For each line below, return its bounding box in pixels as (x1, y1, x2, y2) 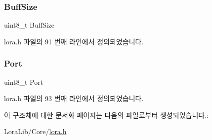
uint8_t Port (4, 76, 43, 87)
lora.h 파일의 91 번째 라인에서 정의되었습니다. (4, 36, 144, 46)
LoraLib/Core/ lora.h (4, 126, 67, 137)
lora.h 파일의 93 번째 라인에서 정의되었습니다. (4, 93, 144, 104)
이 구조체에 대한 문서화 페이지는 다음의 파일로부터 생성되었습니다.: (4, 109, 209, 120)
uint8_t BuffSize (4, 20, 55, 30)
